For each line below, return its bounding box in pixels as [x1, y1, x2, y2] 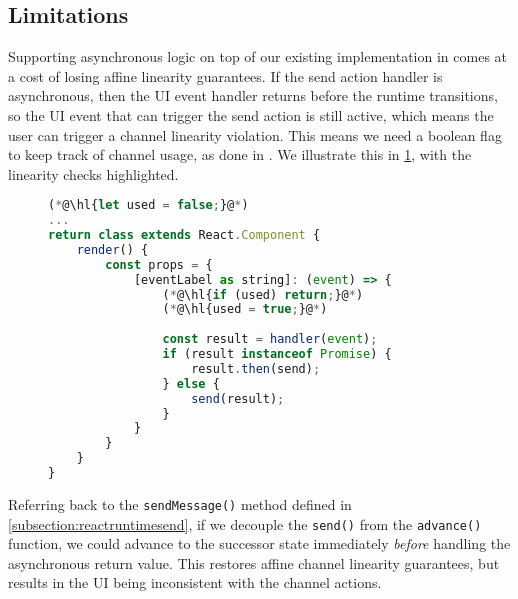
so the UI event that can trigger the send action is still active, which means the [8, 104, 494, 125]
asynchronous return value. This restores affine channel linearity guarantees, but [8, 552, 500, 573]
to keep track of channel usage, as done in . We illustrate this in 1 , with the [8, 144, 472, 165]
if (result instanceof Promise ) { [162, 347, 392, 362]
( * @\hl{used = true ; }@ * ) [162, 302, 328, 317]
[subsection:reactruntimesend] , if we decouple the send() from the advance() [8, 513, 482, 534]
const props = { [105, 257, 213, 272]
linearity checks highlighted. [8, 163, 179, 184]
